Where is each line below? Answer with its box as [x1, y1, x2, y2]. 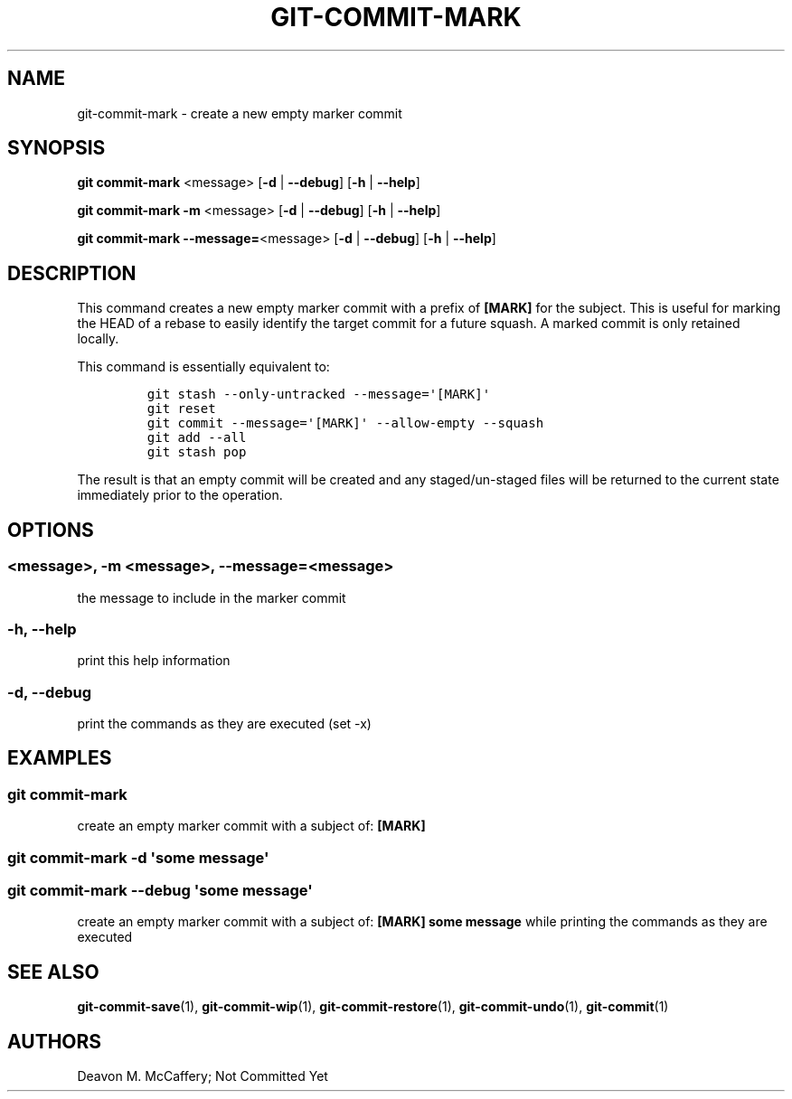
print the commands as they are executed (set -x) [77, 716, 372, 731]
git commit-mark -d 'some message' [7, 848, 269, 867]
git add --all [146, 430, 247, 446]
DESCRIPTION [7, 261, 137, 285]
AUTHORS [7, 1029, 102, 1053]
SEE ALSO [7, 960, 99, 983]
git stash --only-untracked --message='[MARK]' [146, 387, 491, 402]
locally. [77, 331, 119, 347]
